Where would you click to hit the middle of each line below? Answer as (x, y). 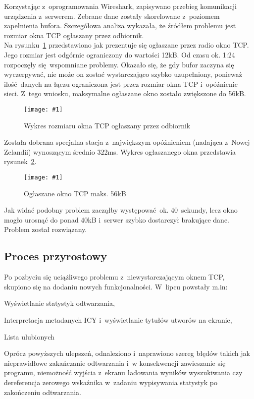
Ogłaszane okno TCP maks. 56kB (75, 193)
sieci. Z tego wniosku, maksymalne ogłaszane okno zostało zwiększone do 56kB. (125, 93)
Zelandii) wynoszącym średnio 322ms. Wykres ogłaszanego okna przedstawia (120, 151)
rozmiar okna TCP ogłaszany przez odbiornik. (74, 35)
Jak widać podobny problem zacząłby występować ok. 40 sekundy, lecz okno (121, 210)
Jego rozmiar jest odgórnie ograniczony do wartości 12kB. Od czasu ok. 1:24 (120, 54)
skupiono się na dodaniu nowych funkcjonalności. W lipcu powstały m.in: (116, 286)
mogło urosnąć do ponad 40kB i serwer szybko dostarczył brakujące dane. (117, 219)
